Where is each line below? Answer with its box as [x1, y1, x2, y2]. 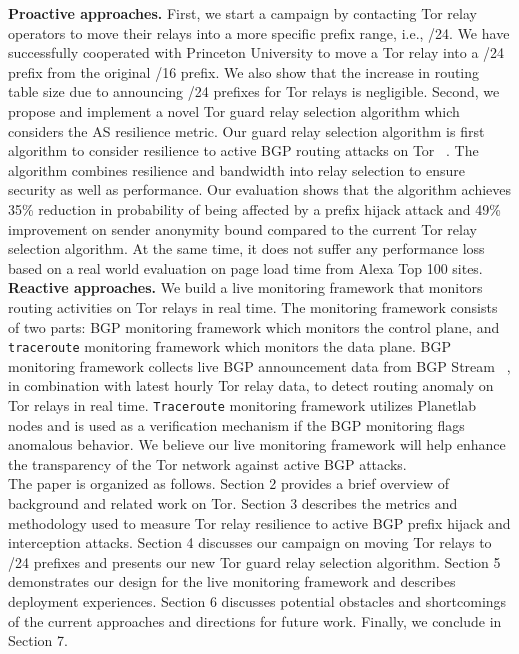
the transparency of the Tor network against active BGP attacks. [8, 453, 407, 474]
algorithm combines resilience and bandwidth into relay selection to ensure [8, 159, 466, 180]
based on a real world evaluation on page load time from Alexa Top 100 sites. [8, 257, 483, 278]
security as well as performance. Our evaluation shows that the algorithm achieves [8, 179, 512, 200]
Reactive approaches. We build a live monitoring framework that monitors [8, 277, 483, 298]
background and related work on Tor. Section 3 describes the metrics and [8, 492, 458, 513]
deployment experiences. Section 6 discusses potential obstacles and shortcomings [8, 590, 507, 611]
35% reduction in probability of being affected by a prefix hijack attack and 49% [8, 198, 501, 219]
